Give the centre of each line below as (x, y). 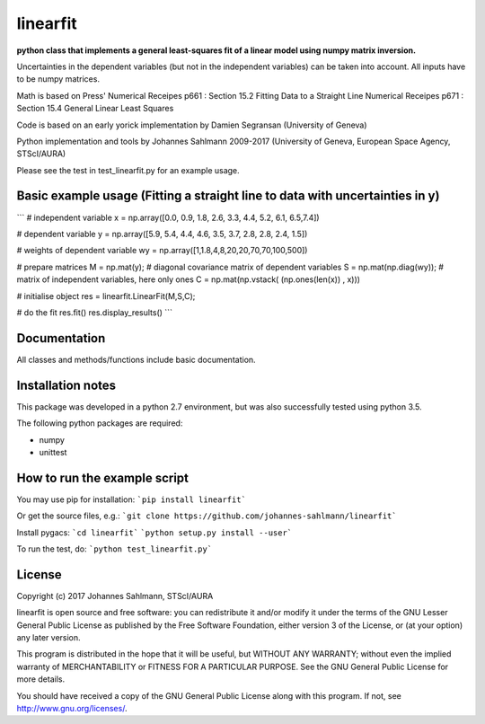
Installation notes (66, 385)
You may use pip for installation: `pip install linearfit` (132, 499)
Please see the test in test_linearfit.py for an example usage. (128, 170)
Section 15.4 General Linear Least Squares (95, 109)
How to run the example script (102, 477)
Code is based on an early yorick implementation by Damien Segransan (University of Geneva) (192, 125)
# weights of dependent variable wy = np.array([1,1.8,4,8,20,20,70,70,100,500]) (162, 251)
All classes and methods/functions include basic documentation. (136, 359)
